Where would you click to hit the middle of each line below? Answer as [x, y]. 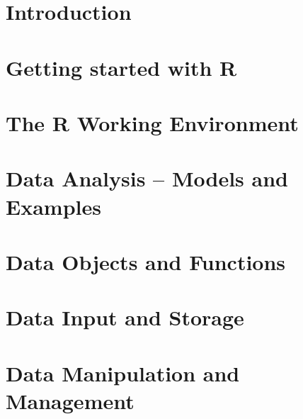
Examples [53, 206]
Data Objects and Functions [146, 261]
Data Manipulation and [123, 373]
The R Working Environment [152, 122]
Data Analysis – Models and [147, 178]
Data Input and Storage [125, 317]
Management [70, 400]
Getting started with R [121, 67]
